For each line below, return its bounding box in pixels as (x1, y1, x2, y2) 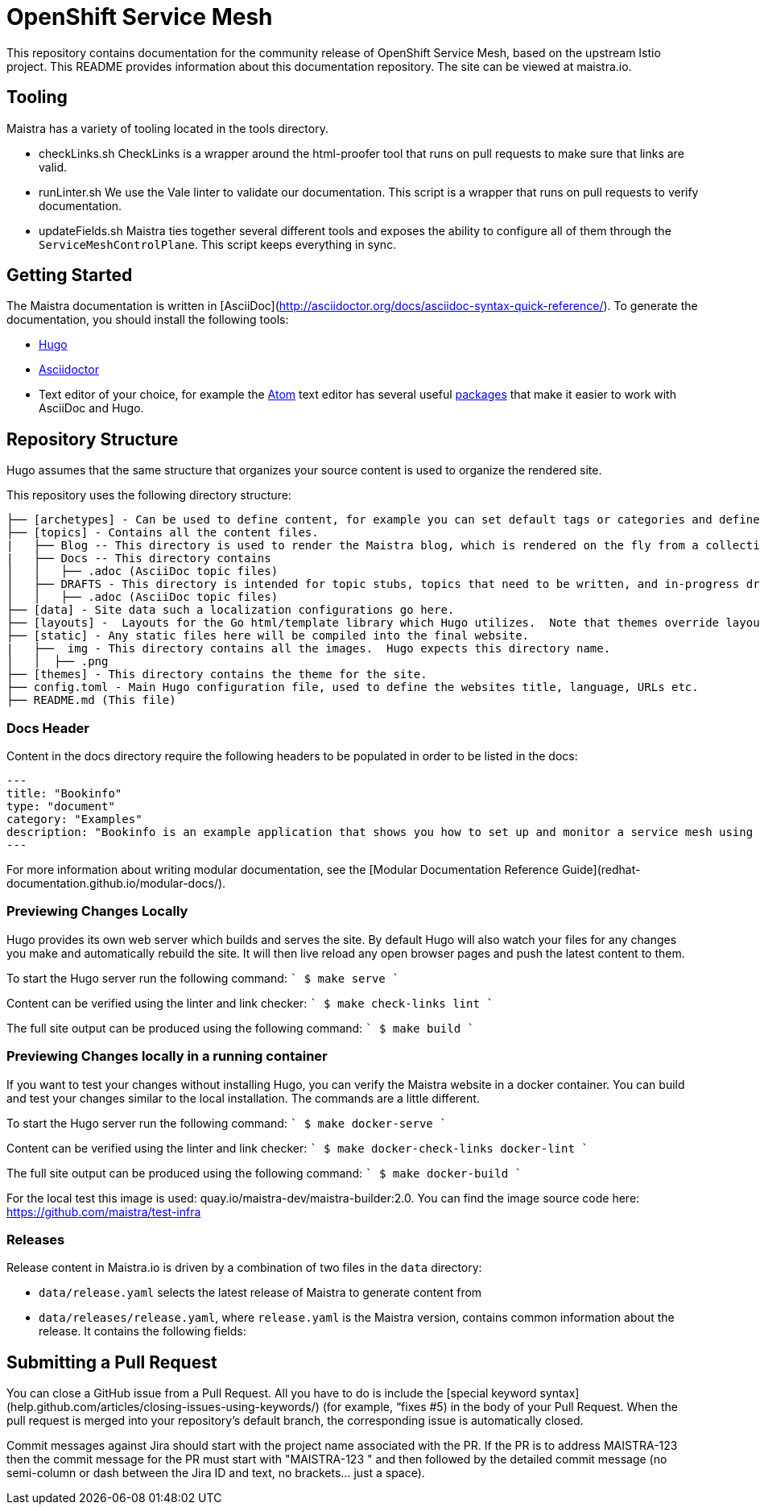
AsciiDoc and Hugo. (39, 401, 144, 416)
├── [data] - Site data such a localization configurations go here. (6, 603, 455, 617)
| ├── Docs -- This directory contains (6, 552, 271, 565)
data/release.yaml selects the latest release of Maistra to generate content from (39, 1285, 482, 1300)
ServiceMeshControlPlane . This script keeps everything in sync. (39, 237, 397, 251)
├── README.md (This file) (6, 693, 176, 707)
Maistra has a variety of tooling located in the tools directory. (6, 121, 328, 135)
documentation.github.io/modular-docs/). (6, 876, 226, 891)
